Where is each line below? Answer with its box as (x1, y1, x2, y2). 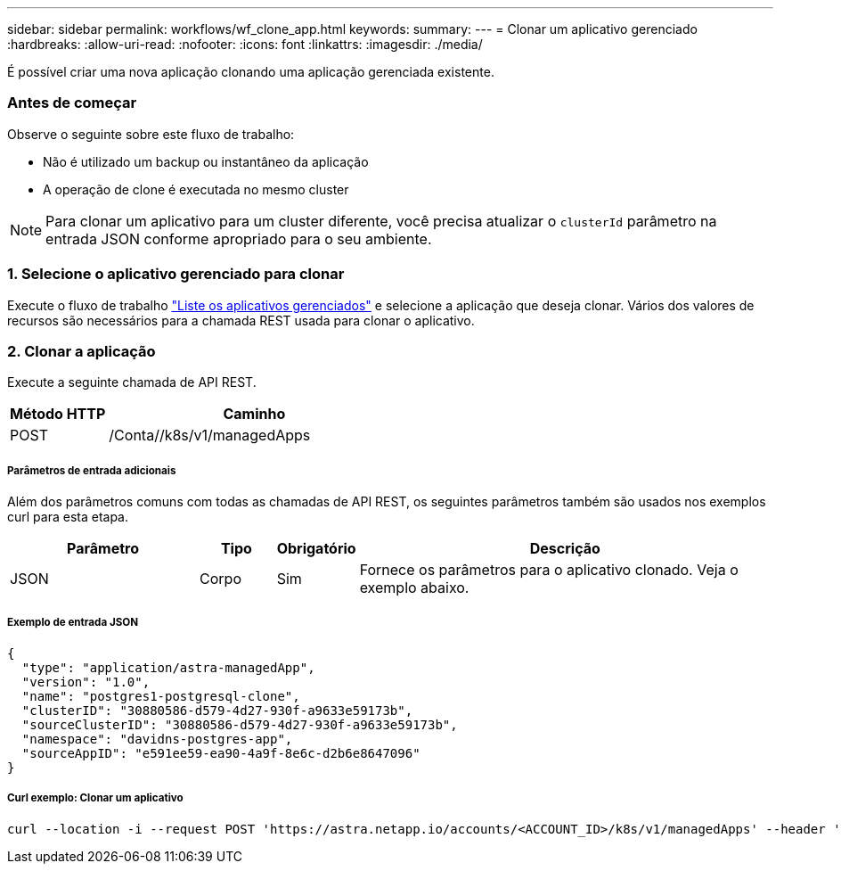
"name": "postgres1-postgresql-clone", (21, 688, 300, 703)
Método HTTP (10, 405, 106, 423)
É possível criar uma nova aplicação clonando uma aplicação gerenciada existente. (7, 64, 494, 79)
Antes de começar (7, 94, 137, 112)
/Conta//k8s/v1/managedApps (109, 426, 311, 445)
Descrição (529, 539, 600, 558)
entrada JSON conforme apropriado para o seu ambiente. (45, 229, 432, 248)
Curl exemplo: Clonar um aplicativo (7, 792, 184, 805)
